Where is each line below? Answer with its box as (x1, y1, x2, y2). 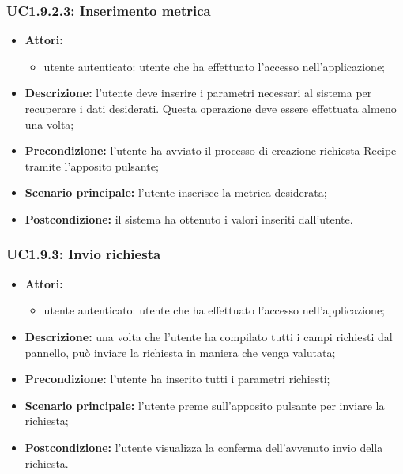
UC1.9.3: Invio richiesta (6, 244, 161, 264)
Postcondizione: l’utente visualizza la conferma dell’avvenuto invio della (24, 438, 383, 455)
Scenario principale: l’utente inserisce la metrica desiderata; (24, 184, 327, 201)
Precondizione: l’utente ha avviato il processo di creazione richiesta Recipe (24, 142, 397, 159)
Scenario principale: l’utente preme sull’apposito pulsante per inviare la (24, 397, 385, 413)
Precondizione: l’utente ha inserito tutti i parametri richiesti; (24, 371, 330, 387)
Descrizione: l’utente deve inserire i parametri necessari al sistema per (24, 85, 372, 101)
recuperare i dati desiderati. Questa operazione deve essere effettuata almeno (24, 100, 397, 116)
